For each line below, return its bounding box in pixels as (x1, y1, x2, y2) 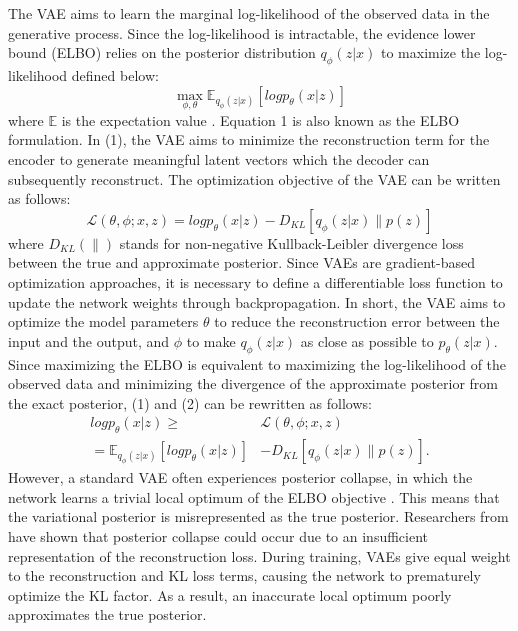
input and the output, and (8, 330, 170, 351)
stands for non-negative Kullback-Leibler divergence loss (119, 232, 464, 253)
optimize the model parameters (8, 311, 199, 332)
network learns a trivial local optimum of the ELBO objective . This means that (8, 486, 500, 507)
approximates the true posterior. (8, 604, 207, 625)
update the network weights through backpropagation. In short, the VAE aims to (8, 291, 506, 312)
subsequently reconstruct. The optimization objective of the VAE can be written (8, 168, 501, 189)
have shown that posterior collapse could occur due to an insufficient (8, 526, 429, 547)
